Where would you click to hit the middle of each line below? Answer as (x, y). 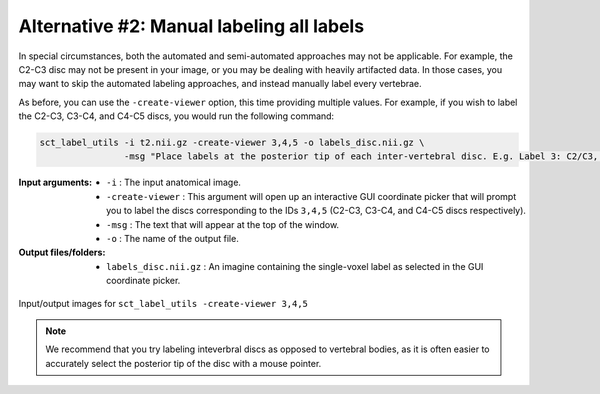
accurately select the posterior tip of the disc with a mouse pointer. (183, 363)
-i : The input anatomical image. (174, 182)
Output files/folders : (62, 252)
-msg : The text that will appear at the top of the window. (223, 224)
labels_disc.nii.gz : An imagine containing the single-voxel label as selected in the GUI (295, 266)
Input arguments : (55, 182)
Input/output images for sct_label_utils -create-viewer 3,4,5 (163, 303)
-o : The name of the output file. (172, 239)
